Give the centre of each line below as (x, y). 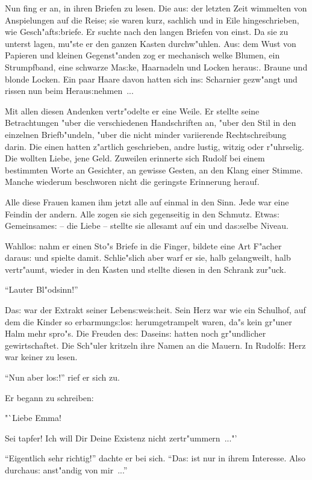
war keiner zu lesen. (41, 357)
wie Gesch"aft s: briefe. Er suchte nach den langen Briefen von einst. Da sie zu (147, 32)
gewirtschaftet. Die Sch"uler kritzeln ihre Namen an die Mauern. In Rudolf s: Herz (155, 345)
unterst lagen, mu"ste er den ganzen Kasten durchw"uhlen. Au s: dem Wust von (151, 43)
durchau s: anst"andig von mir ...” (66, 470)
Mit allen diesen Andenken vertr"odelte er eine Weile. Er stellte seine (132, 111)
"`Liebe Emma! (33, 418)
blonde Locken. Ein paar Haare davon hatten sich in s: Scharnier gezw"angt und (151, 79)
